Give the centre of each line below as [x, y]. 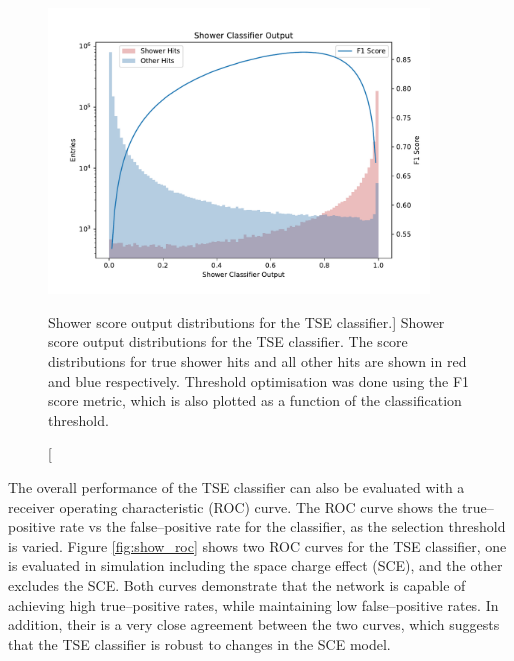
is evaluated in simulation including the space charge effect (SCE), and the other [255, 565]
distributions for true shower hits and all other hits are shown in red [257, 360]
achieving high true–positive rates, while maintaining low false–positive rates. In [253, 604]
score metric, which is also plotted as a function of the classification [255, 400]
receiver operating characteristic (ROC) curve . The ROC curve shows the [233, 506]
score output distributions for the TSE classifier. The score [228, 341]
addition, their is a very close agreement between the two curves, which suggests [254, 624]
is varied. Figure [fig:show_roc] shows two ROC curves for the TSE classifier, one [257, 545]
